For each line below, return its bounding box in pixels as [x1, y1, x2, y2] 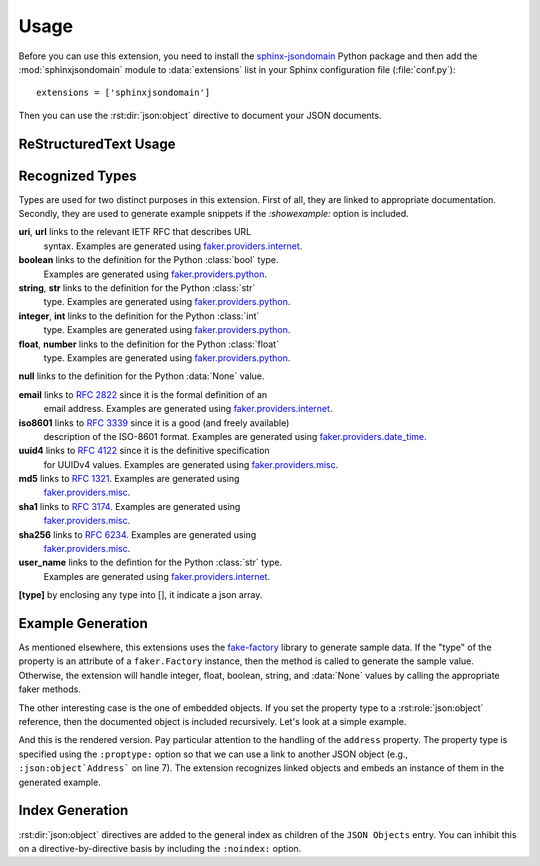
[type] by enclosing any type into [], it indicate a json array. [18, 589, 263, 601]
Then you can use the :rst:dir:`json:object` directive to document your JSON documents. [18, 109, 382, 121]
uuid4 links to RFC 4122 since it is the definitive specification [18, 445, 270, 457]
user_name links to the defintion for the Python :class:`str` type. [18, 556, 283, 569]
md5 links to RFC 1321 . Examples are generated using [18, 473, 240, 485]
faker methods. [18, 683, 82, 695]
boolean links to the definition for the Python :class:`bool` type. [18, 254, 279, 266]
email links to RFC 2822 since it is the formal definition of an [18, 388, 268, 400]
